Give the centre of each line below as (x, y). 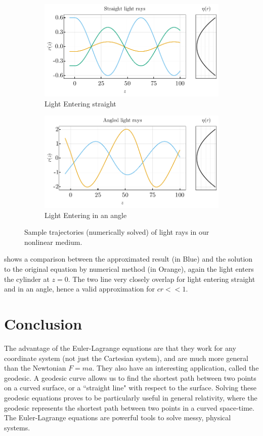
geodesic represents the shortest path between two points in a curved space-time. (129, 407)
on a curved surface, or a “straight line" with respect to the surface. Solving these (130, 388)
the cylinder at (27, 279)
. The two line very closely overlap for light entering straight (162, 279)
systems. (17, 427)
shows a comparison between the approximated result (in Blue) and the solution (128, 259)
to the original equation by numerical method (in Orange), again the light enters (129, 269)
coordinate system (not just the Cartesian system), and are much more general (126, 358)
